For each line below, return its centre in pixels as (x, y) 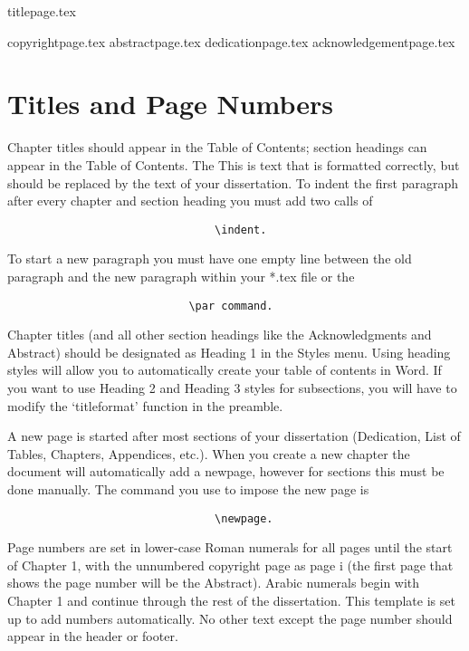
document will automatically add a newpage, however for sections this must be (226, 471)
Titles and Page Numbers (171, 104)
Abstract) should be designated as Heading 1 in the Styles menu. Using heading (229, 352)
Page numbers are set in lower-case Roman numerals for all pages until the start (230, 547)
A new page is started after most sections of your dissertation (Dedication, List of (234, 436)
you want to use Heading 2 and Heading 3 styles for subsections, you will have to (232, 387)
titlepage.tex (42, 11)
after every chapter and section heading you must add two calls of (190, 201)
